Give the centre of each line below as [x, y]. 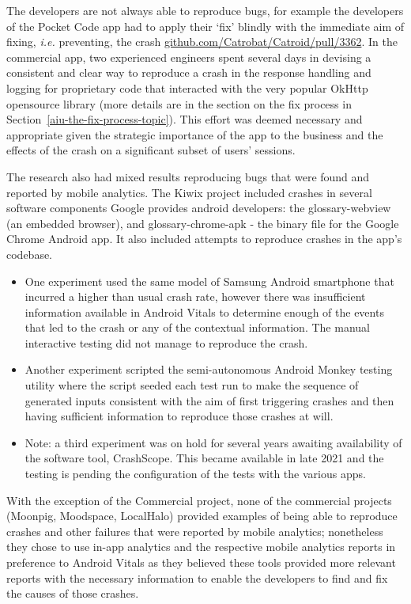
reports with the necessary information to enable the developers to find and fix [197, 577]
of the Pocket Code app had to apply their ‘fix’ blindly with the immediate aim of [205, 26]
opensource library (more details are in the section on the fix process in [179, 103]
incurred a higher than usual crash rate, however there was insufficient [195, 296]
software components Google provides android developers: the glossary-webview [199, 208]
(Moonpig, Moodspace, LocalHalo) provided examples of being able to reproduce [202, 516]
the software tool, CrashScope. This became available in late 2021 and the [204, 458]
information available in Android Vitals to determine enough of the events [204, 311]
